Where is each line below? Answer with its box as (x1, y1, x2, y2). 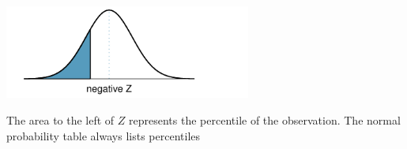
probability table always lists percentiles (6, 127, 200, 143)
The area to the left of (6, 111, 115, 128)
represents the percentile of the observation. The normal (129, 111, 401, 128)
